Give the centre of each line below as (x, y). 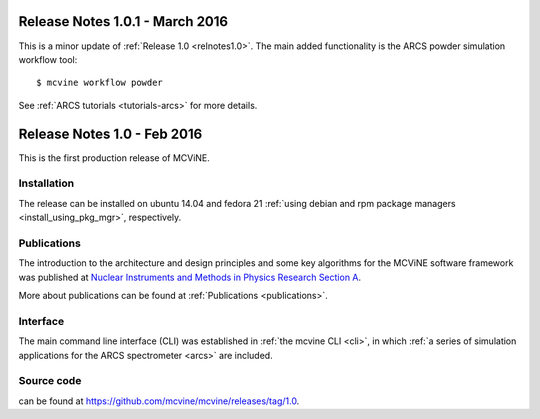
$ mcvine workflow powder (100, 83)
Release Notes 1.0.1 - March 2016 (123, 21)
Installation (46, 183)
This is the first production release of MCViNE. (114, 157)
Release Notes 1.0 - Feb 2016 (110, 133)
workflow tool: (48, 59)
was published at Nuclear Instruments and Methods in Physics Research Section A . (190, 277)
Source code (50, 381)
